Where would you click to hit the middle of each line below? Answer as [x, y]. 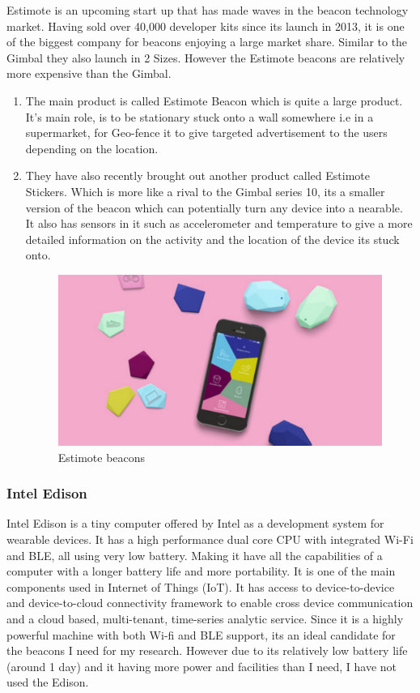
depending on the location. [92, 148]
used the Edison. [48, 682]
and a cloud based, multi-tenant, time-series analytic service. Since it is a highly [205, 618]
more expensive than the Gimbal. [89, 73]
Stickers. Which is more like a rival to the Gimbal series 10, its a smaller [205, 191]
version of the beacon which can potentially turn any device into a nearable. [214, 207]
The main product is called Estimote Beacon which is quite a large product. [214, 100]
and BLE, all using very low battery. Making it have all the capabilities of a [195, 555]
